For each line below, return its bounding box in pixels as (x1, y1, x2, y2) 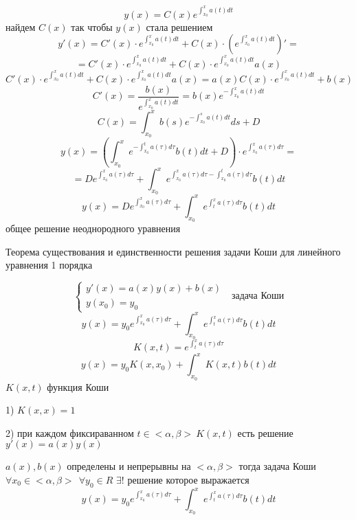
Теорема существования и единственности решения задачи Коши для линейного (5, 244, 341, 258)
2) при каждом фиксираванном (5, 425, 134, 440)
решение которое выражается (127, 472, 249, 486)
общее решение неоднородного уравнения (5, 221, 181, 236)
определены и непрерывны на (67, 459, 191, 473)
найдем (5, 19, 36, 34)
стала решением (146, 19, 213, 34)
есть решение (237, 425, 293, 440)
